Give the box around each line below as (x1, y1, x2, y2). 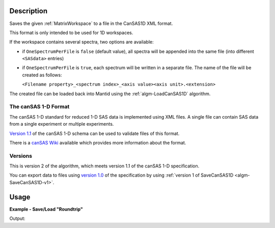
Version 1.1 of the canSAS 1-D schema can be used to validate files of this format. (9, 130, 180, 136)
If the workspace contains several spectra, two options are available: (9, 39, 154, 45)
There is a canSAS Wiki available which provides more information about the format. (9, 139, 186, 146)
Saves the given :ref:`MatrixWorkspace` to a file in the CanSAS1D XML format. (9, 20, 173, 26)
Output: (9, 215, 25, 221)
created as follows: (22, 72, 62, 78)
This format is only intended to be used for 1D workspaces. (9, 30, 133, 36)
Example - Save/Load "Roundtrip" (9, 206, 84, 212)
